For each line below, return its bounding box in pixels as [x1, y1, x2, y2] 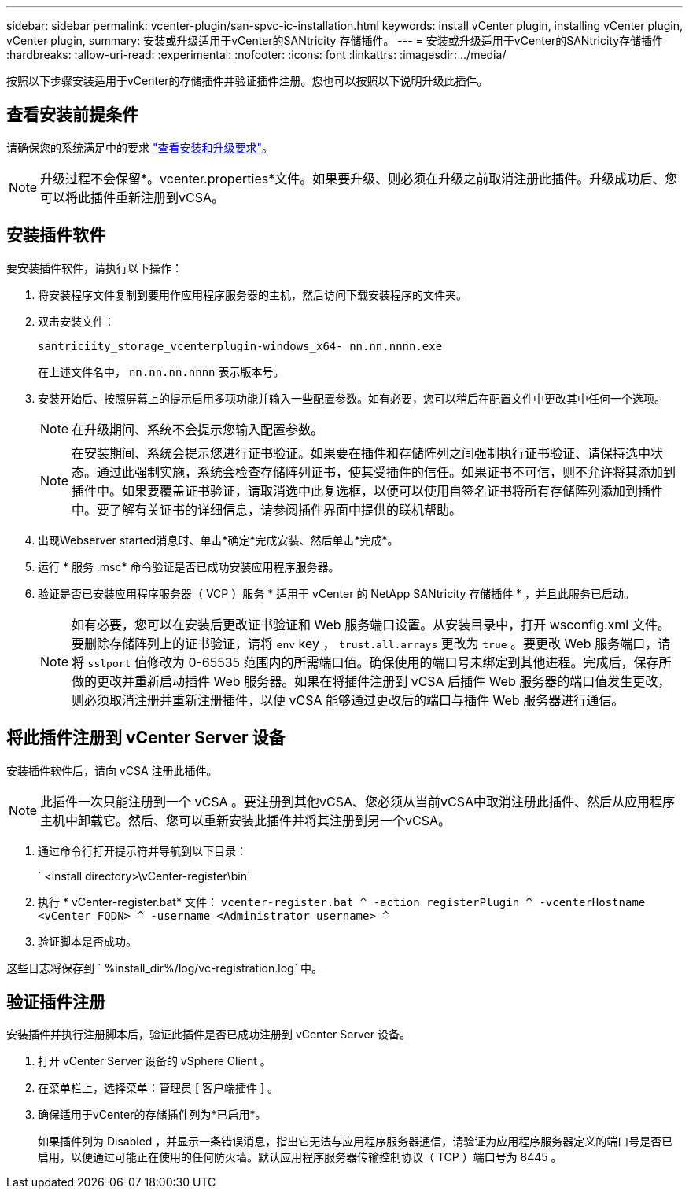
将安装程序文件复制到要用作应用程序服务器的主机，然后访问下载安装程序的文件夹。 [38, 287, 467, 301]
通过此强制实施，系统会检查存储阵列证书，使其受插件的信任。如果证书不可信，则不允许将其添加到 [97, 463, 676, 480]
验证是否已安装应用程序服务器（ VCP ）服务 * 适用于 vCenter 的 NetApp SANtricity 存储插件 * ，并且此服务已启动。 [38, 586, 636, 600]
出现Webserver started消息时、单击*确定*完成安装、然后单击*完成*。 [38, 533, 399, 547]
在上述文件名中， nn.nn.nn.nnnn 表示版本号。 [38, 364, 285, 378]
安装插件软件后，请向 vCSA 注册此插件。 [6, 763, 218, 777]
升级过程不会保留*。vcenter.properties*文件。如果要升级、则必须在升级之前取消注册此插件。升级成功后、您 [40, 170, 678, 186]
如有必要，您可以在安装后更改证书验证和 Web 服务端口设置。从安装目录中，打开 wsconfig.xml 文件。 [72, 616, 670, 633]
